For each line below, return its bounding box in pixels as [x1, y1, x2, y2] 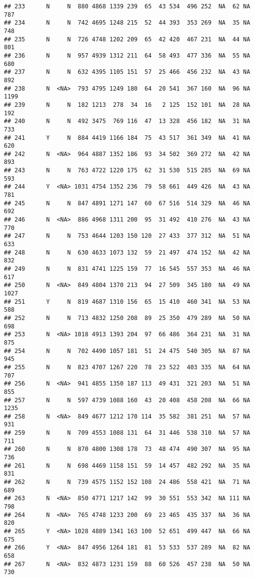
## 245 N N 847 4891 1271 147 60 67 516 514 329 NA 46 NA [4, 199, 251, 207]
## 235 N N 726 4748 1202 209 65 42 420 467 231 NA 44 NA [4, 35, 251, 43]
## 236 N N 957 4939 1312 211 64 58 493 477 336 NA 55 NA [4, 52, 251, 59]
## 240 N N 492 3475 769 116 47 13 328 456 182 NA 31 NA [4, 118, 251, 125]
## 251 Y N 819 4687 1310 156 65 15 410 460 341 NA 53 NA [4, 298, 251, 305]
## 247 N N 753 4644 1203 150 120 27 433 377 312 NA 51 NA [4, 232, 251, 240]
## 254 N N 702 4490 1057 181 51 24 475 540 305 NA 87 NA [4, 347, 251, 354]
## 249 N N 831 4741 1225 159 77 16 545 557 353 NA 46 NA [4, 265, 251, 272]
